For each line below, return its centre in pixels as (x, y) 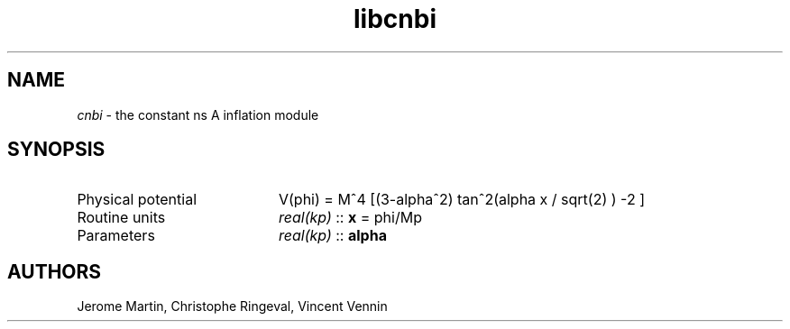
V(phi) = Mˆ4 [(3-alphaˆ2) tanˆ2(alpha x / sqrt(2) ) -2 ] (462, 200)
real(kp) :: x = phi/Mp (350, 218)
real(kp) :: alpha (332, 236)
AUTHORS (55, 271)
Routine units (121, 218)
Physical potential (137, 200)
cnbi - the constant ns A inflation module (198, 114)
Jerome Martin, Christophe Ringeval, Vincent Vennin (232, 306)
